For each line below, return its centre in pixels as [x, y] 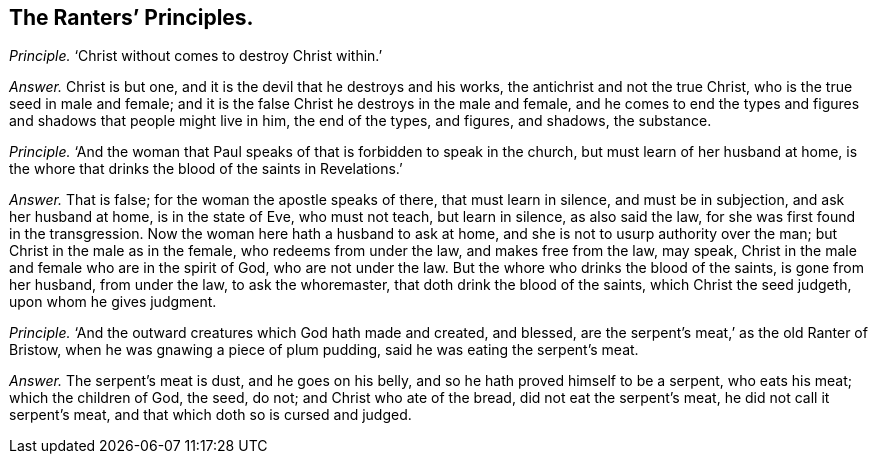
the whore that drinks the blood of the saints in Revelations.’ [206, 169]
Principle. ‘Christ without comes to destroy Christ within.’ [196, 56]
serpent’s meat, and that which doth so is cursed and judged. [210, 415]
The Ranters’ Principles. [131, 17]
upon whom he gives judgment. [113, 302]
